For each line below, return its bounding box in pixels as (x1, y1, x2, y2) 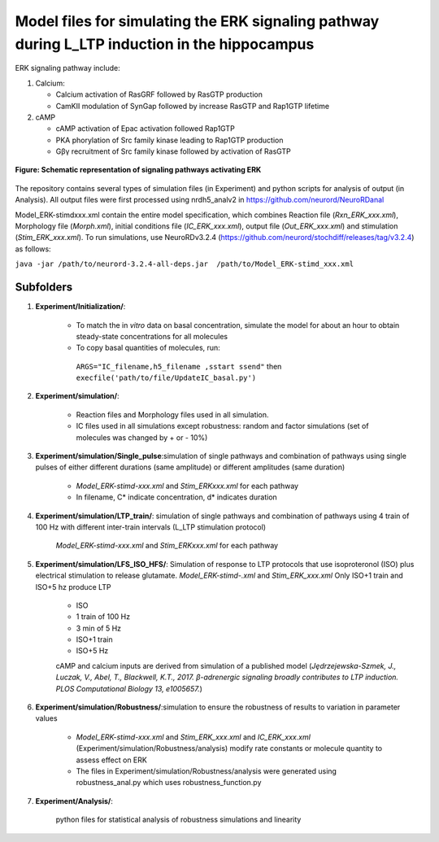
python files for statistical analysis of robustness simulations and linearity (55, 814, 302, 825)
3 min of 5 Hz (76, 623, 122, 633)
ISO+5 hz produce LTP (35, 582, 111, 591)
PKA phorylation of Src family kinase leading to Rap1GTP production (55, 135, 284, 145)
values (35, 713, 58, 723)
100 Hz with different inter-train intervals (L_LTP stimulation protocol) (35, 521, 267, 532)
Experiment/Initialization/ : (35, 302, 126, 312)
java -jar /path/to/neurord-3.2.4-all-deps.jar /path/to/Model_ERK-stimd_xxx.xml (15, 260, 354, 268)
